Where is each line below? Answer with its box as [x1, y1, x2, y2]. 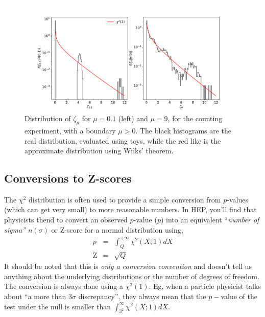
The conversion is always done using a [4, 281, 123, 291]
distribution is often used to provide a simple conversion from [28, 194, 221, 205]
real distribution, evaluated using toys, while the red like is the [25, 135, 221, 146]
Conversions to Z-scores [4, 170, 132, 186]
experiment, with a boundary [25, 125, 116, 135]
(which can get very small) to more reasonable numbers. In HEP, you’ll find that [4, 204, 257, 215]
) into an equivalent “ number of [160, 214, 259, 225]
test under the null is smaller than [4, 301, 111, 311]
